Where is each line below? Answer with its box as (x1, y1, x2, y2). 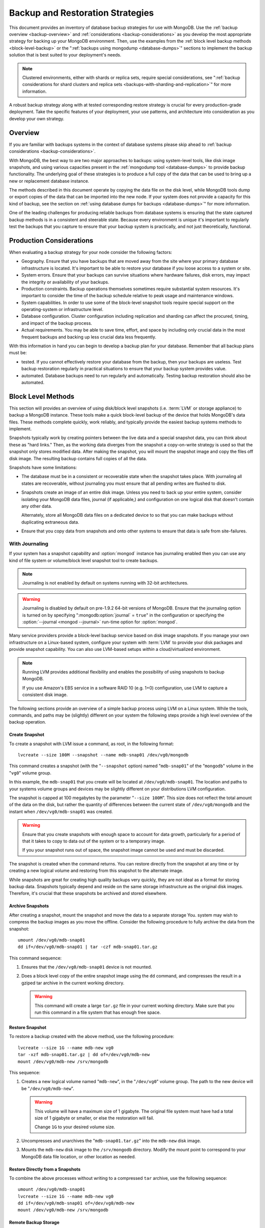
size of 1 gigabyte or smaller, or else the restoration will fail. (34, 1115, 155, 1121)
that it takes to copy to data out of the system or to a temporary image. (22, 838, 165, 844)
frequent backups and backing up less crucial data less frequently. (21, 334, 157, 340)
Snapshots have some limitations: (9, 465, 77, 471)
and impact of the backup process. (21, 320, 92, 326)
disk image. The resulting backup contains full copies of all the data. (9, 455, 147, 461)
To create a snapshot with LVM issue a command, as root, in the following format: (9, 741, 174, 747)
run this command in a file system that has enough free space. (34, 1009, 161, 1015)
